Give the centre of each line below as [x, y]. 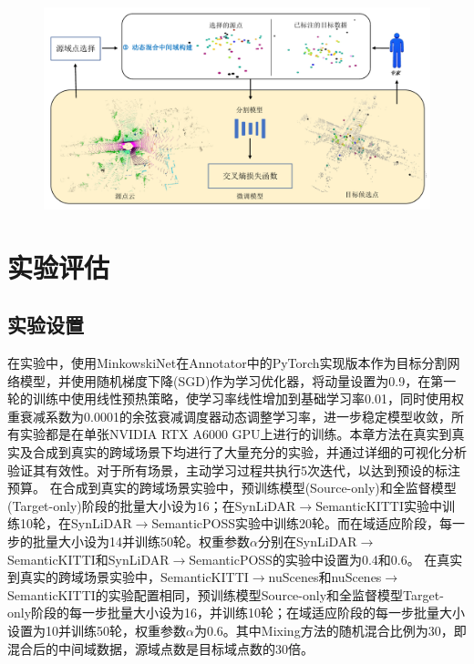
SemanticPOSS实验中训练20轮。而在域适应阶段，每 [302, 523]
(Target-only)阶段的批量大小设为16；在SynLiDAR [152, 505]
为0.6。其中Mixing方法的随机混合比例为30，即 [330, 631]
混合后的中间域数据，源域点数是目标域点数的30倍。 [160, 648]
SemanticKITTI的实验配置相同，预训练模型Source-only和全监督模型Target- [226, 594]
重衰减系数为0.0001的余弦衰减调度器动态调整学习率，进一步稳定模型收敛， [229, 416]
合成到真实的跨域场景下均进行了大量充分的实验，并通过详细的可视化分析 [249, 452]
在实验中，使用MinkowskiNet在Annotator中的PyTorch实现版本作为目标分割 [227, 363]
